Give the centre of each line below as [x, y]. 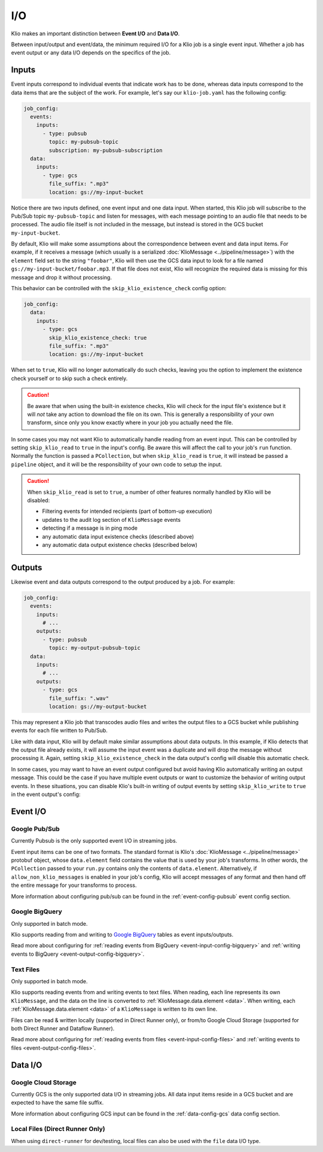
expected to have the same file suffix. [57, 1103]
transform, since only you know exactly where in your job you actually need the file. [130, 422]
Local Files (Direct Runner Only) [58, 1129]
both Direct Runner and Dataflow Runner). [63, 1028]
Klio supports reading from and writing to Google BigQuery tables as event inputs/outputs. [122, 935]
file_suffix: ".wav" [79, 698]
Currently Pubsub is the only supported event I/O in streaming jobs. [94, 841]
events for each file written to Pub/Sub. [59, 731]
